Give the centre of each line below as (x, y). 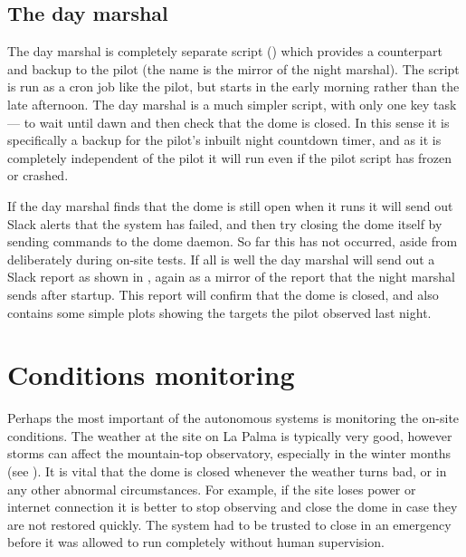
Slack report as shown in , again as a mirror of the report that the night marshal (231, 277)
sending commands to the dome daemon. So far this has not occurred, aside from (233, 241)
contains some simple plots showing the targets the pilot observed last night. (219, 312)
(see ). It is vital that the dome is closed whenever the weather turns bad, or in (227, 471)
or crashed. (38, 175)
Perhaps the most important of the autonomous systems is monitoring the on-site (233, 418)
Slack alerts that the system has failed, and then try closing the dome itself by (225, 223)
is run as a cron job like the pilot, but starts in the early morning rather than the (233, 86)
